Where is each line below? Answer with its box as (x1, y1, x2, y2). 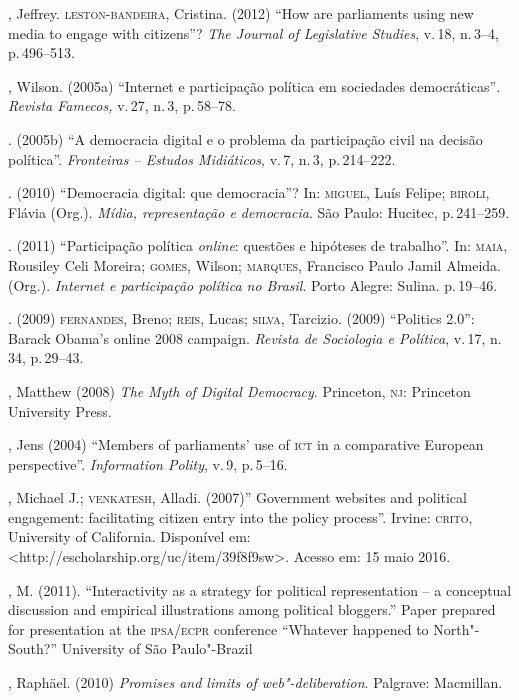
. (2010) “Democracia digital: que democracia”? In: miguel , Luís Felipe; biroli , (8, 182, 490, 203)
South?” (8, 638, 58, 659)
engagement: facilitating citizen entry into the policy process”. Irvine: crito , (8, 506, 473, 527)
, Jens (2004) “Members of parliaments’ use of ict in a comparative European (8, 434, 484, 455)
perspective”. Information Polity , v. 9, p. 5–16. (8, 453, 288, 474)
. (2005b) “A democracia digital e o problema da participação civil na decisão (8, 128, 483, 149)
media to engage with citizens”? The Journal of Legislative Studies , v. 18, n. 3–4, (8, 22, 499, 43)
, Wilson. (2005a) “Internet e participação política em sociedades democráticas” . (8, 75, 501, 96)
